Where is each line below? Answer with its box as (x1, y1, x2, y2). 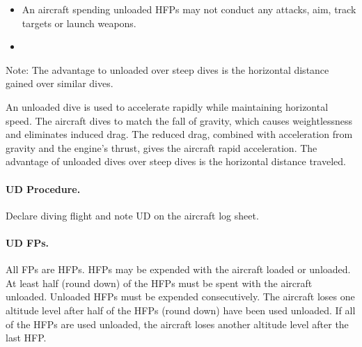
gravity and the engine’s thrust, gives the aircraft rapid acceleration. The (6, 140, 317, 155)
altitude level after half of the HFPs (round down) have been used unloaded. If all (6, 302, 356, 317)
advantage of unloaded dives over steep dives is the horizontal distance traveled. (6, 154, 346, 169)
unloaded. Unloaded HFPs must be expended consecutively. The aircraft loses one (6, 289, 355, 304)
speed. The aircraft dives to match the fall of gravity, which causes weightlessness (6, 113, 353, 128)
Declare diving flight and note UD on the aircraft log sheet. (6, 208, 259, 222)
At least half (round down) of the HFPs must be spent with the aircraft (6, 275, 313, 290)
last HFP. (6, 330, 47, 345)
